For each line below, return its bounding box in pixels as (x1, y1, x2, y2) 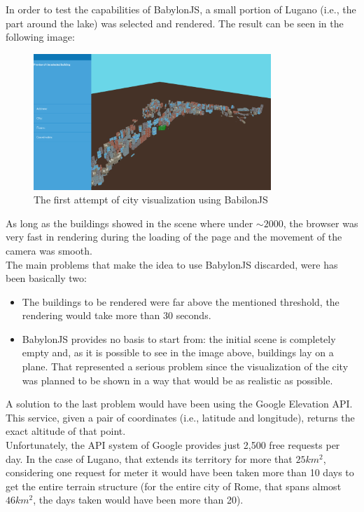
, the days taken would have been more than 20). (33, 492, 244, 507)
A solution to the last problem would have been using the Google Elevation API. (6, 396, 353, 411)
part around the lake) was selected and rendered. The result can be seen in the (6, 15, 344, 30)
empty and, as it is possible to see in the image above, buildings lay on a (22, 345, 334, 360)
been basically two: (6, 271, 87, 285)
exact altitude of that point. (6, 424, 126, 438)
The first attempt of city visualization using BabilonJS (34, 192, 268, 207)
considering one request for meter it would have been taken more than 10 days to (6, 465, 354, 480)
